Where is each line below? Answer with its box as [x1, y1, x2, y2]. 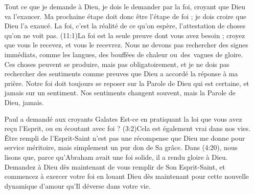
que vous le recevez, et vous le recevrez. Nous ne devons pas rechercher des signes [4, 40, 249, 50]
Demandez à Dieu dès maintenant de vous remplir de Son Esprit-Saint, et [4, 161, 225, 172]
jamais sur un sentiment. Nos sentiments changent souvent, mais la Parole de [4, 87, 236, 98]
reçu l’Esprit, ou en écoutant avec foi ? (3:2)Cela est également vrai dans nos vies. [4, 123, 251, 133]
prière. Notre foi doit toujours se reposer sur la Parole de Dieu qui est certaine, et [4, 78, 250, 88]
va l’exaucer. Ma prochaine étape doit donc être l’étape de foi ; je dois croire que [4, 11, 247, 21]
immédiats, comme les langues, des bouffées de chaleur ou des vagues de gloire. [4, 49, 243, 59]
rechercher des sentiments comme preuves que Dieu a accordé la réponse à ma [4, 68, 238, 79]
